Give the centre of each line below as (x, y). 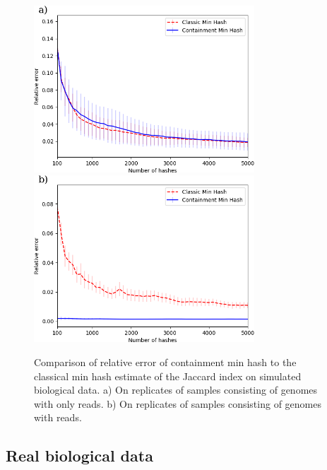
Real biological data (79, 456)
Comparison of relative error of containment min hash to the (165, 362)
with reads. (58, 417)
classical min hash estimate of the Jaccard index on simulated (168, 376)
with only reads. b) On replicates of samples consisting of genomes (178, 403)
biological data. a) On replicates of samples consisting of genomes (176, 390)
